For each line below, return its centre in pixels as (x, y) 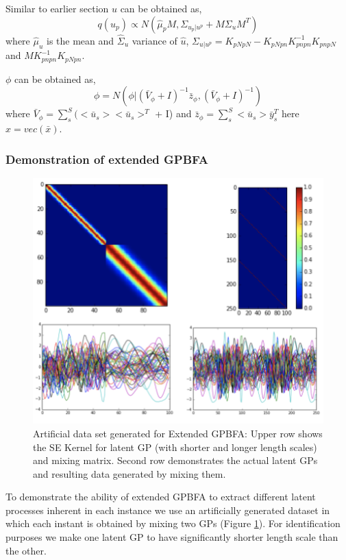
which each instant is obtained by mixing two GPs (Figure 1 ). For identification (173, 523)
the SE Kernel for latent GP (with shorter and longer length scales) (175, 447)
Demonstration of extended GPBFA (107, 159)
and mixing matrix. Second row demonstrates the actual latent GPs (175, 460)
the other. (26, 550)
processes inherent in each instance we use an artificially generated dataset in (168, 510)
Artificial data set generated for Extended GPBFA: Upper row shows (178, 433)
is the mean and (80, 40)
